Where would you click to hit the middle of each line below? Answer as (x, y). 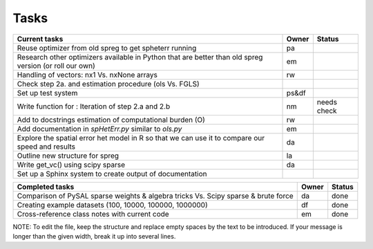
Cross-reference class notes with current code (93, 214)
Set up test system (47, 93)
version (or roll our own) (56, 66)
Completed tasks (46, 187)
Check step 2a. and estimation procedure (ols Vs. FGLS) (108, 84)
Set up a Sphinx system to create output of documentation (112, 174)
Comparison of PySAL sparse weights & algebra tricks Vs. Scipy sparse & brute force (155, 196)
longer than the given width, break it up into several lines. (94, 236)
